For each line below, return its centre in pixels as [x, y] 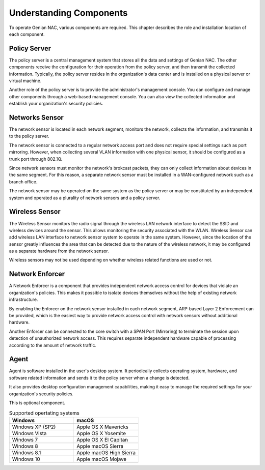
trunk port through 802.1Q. [36, 159]
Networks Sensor [36, 117]
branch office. [23, 181]
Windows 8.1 [26, 452]
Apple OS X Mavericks [102, 427]
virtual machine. [25, 81]
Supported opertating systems [44, 413]
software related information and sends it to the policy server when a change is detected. [99, 378]
